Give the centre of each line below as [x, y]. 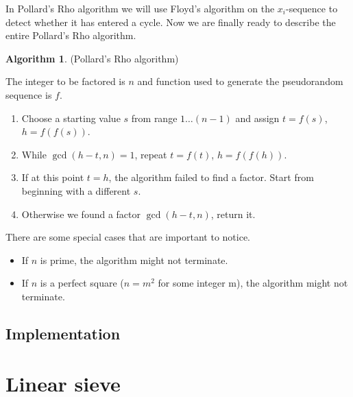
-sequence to [312, 8]
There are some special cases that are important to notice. [128, 237]
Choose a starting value [71, 118]
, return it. [233, 214]
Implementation [63, 333]
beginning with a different [76, 190]
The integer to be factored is [65, 81]
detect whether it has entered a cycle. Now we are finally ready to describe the [171, 22]
